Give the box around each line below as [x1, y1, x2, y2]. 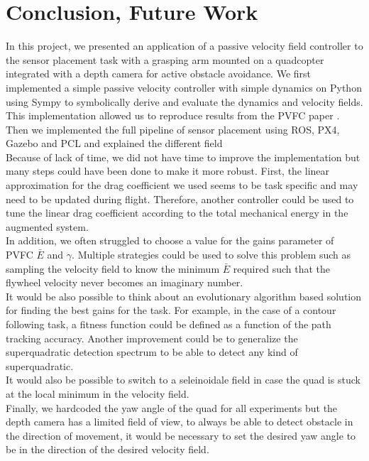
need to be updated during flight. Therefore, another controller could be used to [6, 191, 354, 206]
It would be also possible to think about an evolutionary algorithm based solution [6, 288, 362, 303]
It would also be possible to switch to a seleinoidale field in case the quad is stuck [6, 372, 360, 387]
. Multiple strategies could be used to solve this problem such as [72, 247, 351, 262]
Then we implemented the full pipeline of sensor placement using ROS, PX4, [6, 121, 340, 136]
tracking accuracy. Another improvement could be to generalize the [6, 330, 298, 345]
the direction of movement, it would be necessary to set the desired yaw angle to [6, 428, 356, 443]
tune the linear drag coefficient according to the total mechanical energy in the [6, 205, 348, 220]
